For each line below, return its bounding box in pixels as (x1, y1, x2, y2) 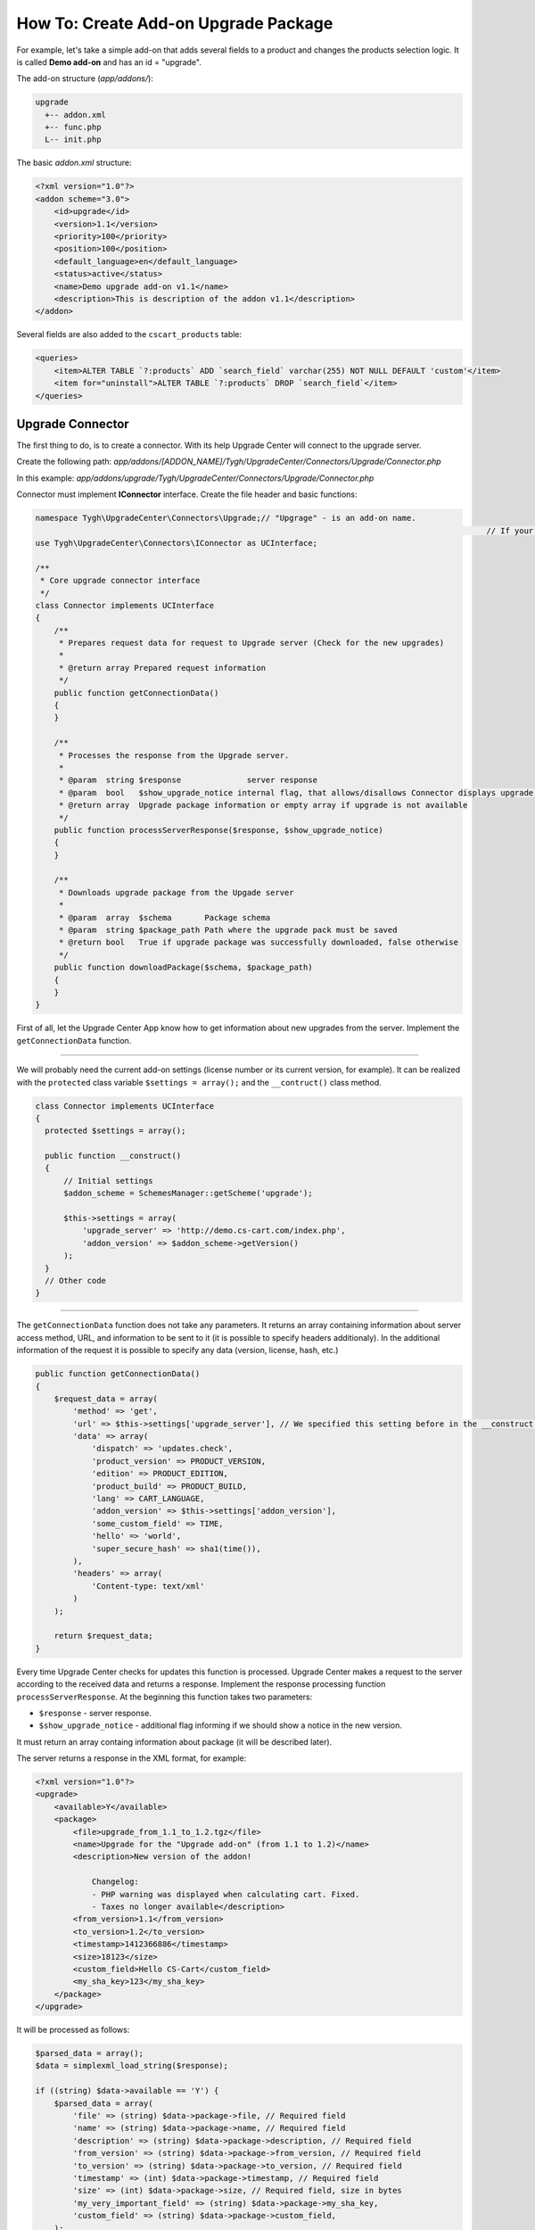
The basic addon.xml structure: (16, 157, 133, 169)
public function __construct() (45, 1151, 182, 1161)
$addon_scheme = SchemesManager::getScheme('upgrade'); (63, 1188, 313, 1199)
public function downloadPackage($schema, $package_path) (53, 962, 313, 972)
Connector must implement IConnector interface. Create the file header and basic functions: (16, 489, 358, 500)
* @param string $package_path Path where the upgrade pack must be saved (58, 925, 398, 936)
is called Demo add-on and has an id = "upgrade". (16, 56, 202, 67)
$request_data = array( (53, 1393, 158, 1404)
